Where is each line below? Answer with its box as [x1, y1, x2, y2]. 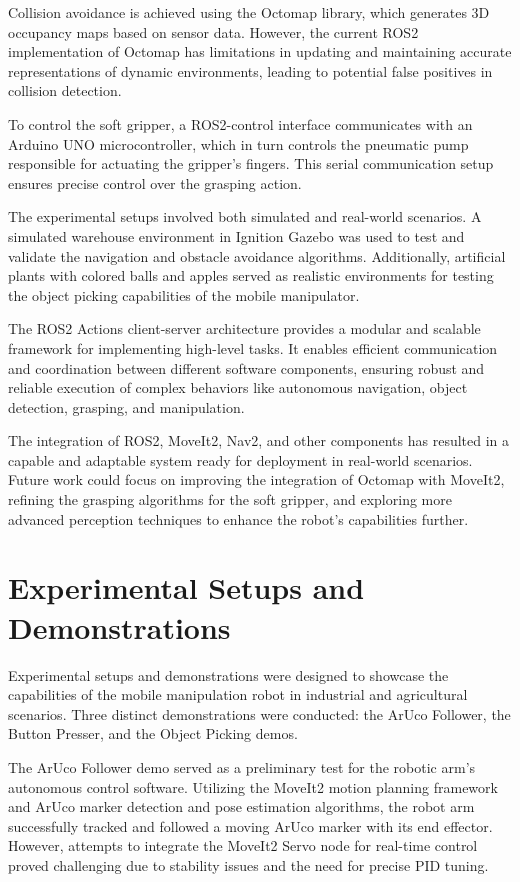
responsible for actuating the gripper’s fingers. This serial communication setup [8, 153, 494, 174]
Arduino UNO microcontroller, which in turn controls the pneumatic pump [8, 133, 469, 154]
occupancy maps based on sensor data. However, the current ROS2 [8, 21, 419, 42]
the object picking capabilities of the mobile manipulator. [8, 284, 360, 305]
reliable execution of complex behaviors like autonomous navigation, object [8, 377, 468, 398]
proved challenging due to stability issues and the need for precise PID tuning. [8, 854, 489, 875]
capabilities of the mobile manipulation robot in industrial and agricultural [8, 684, 468, 705]
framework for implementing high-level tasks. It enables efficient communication [8, 337, 498, 358]
